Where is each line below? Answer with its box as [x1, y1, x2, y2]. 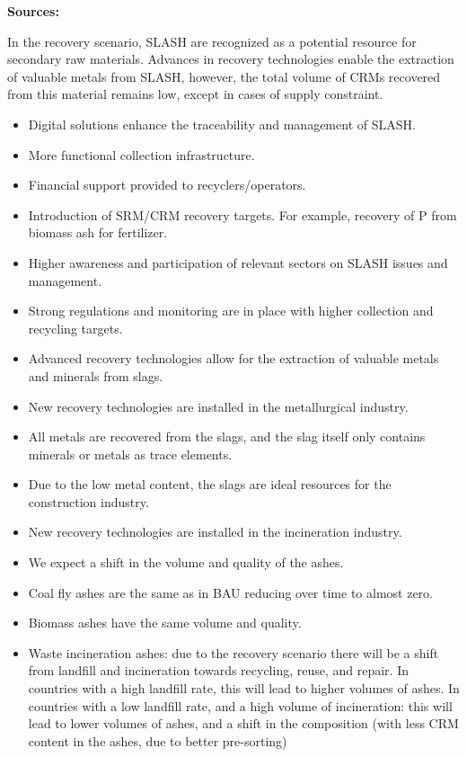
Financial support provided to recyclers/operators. [28, 175, 306, 194]
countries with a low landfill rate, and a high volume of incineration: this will [28, 696, 453, 715]
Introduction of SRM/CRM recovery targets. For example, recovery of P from [28, 205, 457, 224]
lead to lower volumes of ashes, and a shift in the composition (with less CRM [28, 714, 459, 733]
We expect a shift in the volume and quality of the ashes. [28, 553, 344, 572]
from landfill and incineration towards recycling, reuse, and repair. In [28, 661, 410, 680]
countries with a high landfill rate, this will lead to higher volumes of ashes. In [28, 679, 460, 698]
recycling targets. [28, 318, 123, 337]
